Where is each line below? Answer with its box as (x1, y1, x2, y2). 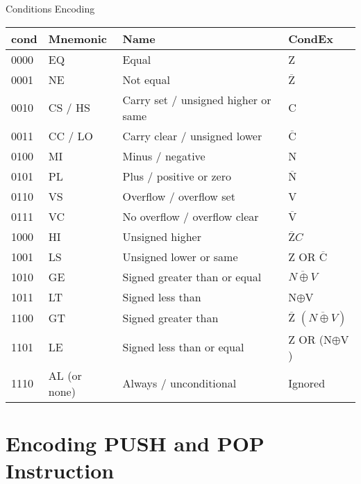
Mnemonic (48, 30, 107, 47)
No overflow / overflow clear (122, 208, 259, 224)
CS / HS (48, 99, 90, 116)
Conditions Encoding (6, 1, 95, 15)
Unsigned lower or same (122, 248, 238, 265)
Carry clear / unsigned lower (122, 127, 262, 144)
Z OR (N (288, 331, 333, 347)
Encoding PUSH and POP (6, 428, 265, 457)
